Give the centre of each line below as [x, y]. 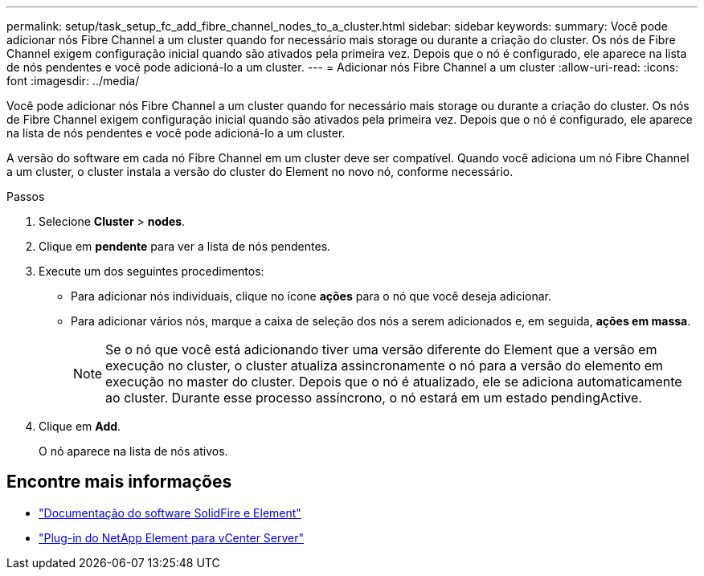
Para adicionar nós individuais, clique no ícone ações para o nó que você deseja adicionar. [311, 296]
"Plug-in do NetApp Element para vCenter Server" [172, 537]
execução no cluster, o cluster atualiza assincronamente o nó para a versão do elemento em [385, 366]
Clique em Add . [80, 426]
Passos [26, 196]
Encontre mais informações [119, 482]
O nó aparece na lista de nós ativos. [133, 451]
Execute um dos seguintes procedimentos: [151, 271]
